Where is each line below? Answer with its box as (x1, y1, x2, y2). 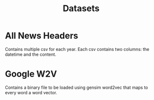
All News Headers (5, 30, 79, 41)
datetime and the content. (5, 51, 56, 57)
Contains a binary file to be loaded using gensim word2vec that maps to (5, 84, 148, 90)
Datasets (62, 3, 100, 14)
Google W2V (5, 68, 57, 80)
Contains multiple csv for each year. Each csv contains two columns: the (5, 46, 150, 52)
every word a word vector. (5, 89, 57, 95)
